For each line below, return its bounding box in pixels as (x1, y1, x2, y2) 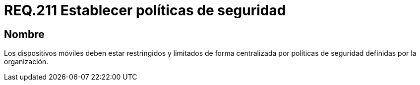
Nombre (4, 28, 45, 41)
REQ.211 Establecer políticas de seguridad (4, 2, 286, 19)
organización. (4, 57, 49, 66)
